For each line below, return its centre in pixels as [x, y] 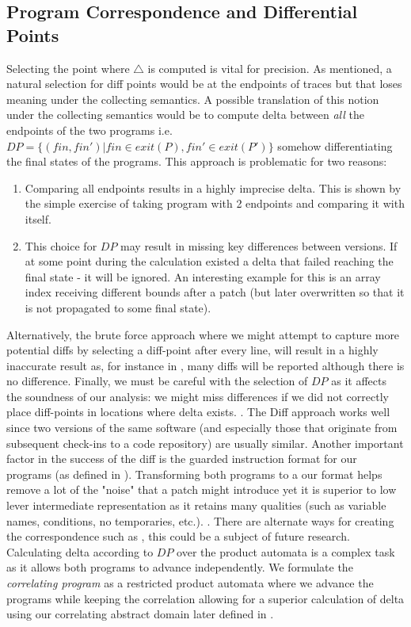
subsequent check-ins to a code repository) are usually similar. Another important [205, 443]
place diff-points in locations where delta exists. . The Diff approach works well [198, 412]
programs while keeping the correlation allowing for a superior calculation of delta [205, 598]
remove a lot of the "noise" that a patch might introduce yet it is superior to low [202, 489]
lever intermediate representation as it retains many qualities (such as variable [196, 505]
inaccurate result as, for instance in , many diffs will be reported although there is [205, 365]
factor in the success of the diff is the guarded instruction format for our [182, 459]
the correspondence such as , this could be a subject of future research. [178, 536]
